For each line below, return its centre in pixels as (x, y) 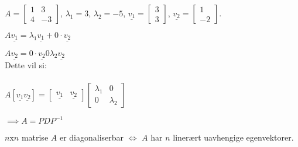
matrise (35, 137)
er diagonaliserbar (92, 137)
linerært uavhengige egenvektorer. (233, 137)
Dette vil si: (26, 65)
